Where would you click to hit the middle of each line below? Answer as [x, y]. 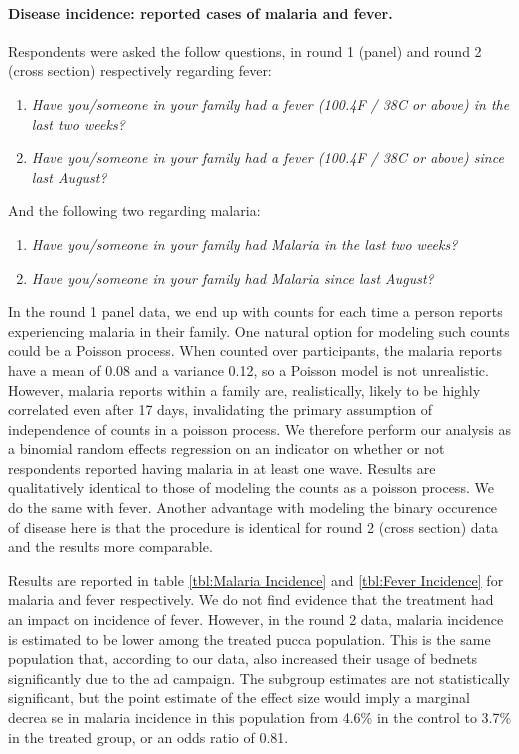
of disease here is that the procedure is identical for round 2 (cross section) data [253, 526]
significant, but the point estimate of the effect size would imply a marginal [239, 697]
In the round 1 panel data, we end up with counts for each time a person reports [255, 311]
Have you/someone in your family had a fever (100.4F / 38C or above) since [267, 157]
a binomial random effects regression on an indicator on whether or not [226, 448]
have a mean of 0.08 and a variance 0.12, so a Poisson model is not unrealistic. [248, 369]
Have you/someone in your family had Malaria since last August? [232, 277]
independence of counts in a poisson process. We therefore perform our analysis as [259, 428]
